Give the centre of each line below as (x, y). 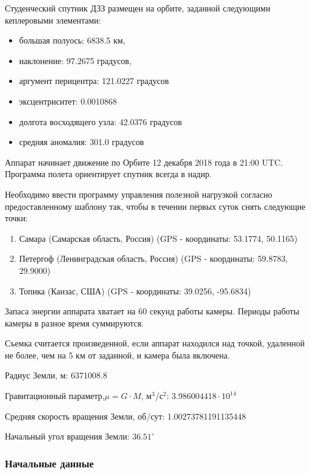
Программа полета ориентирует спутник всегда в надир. (108, 174)
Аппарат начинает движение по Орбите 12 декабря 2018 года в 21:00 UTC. (144, 162)
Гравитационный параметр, (55, 396)
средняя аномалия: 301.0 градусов (81, 142)
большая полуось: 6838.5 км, (72, 40)
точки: (16, 218)
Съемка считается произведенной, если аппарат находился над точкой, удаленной (155, 343)
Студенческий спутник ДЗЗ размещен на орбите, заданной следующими (138, 8)
